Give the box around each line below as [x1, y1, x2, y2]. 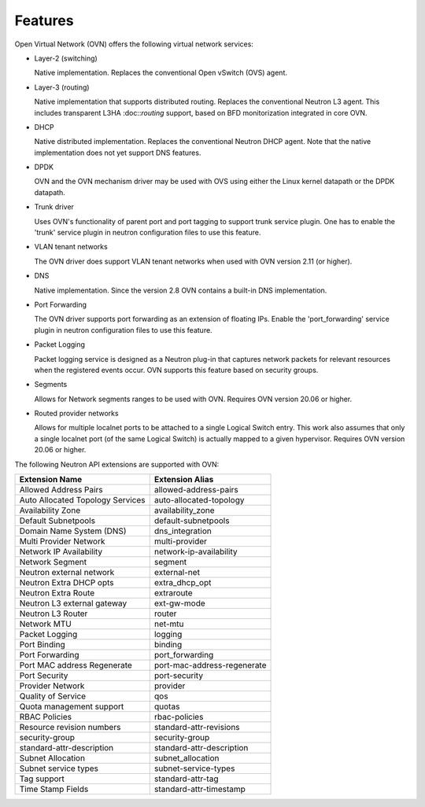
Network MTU [19, 618, 72, 629]
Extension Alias [153, 474, 214, 485]
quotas [153, 701, 180, 712]
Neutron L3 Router [19, 608, 88, 619]
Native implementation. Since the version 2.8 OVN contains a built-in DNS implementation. [34, 286, 327, 295]
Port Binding [19, 639, 66, 650]
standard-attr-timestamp [153, 783, 246, 794]
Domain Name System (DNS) [19, 525, 127, 536]
